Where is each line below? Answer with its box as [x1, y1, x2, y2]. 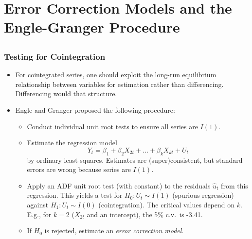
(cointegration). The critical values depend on [98, 199, 235, 209]
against [27, 199, 49, 209]
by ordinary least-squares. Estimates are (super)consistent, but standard [27, 154, 243, 165]
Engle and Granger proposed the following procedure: [15, 105, 175, 115]
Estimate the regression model [27, 137, 117, 148]
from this [221, 180, 248, 190]
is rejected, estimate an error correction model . [44, 225, 184, 236]
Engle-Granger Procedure [4, 17, 180, 37]
